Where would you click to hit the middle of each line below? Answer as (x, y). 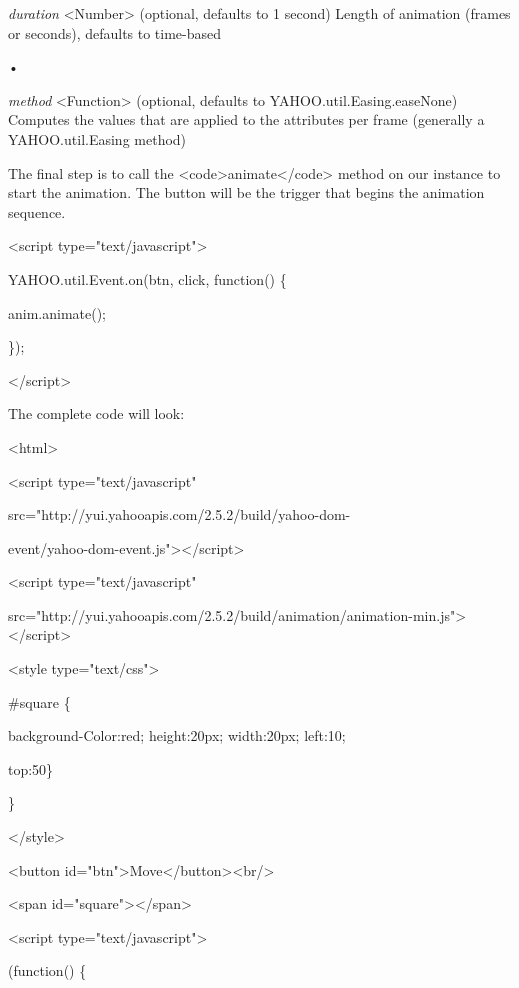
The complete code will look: (96, 413)
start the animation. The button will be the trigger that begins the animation (246, 192)
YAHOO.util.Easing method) (97, 138)
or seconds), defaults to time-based (115, 32)
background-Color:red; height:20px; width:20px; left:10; (177, 735)
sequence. (37, 211)
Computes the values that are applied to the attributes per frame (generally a (246, 119)
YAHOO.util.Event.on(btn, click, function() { (147, 278)
